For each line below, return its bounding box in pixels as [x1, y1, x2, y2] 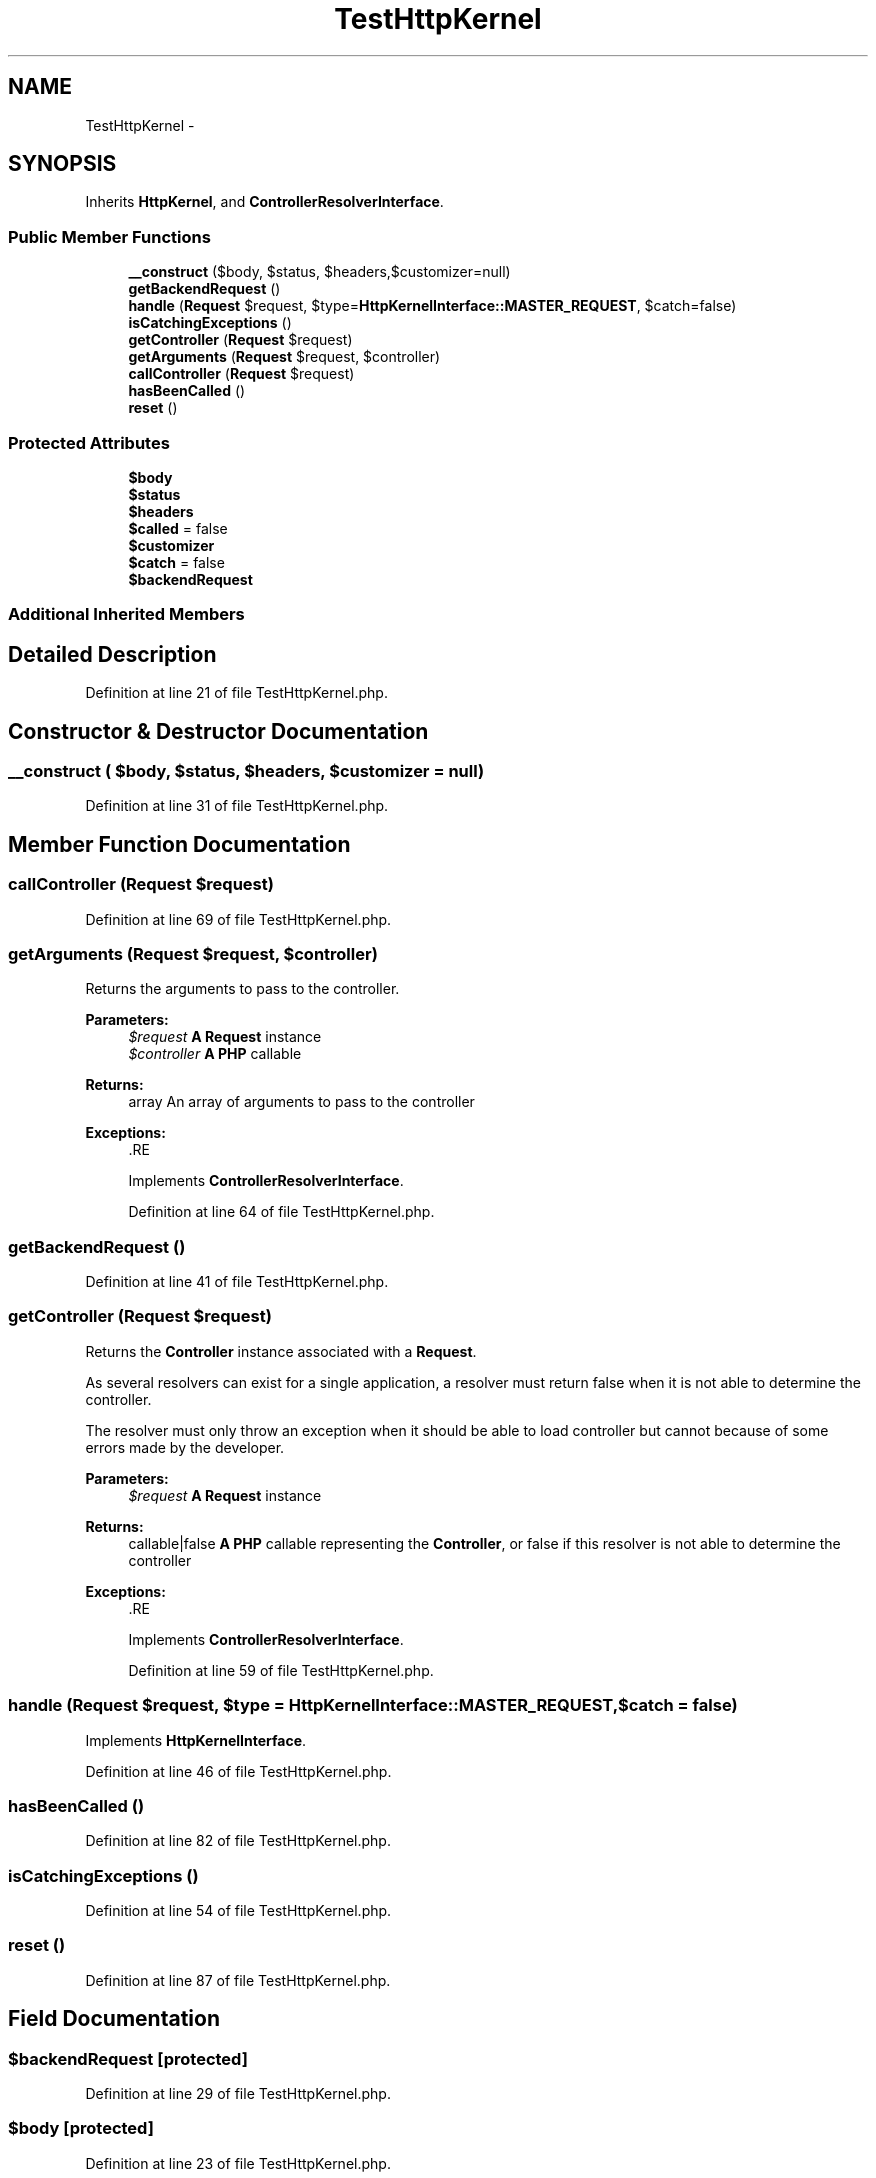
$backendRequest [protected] [8, 2048, 248, 2069]
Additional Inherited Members [8, 604, 245, 625]
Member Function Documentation [8, 831, 351, 857]
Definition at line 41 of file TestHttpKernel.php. [85, 1273, 389, 1291]
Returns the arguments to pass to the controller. [85, 980, 400, 998]
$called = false [128, 519, 228, 537]
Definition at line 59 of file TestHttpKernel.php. [128, 1661, 434, 1679]
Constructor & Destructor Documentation [8, 718, 429, 744]
